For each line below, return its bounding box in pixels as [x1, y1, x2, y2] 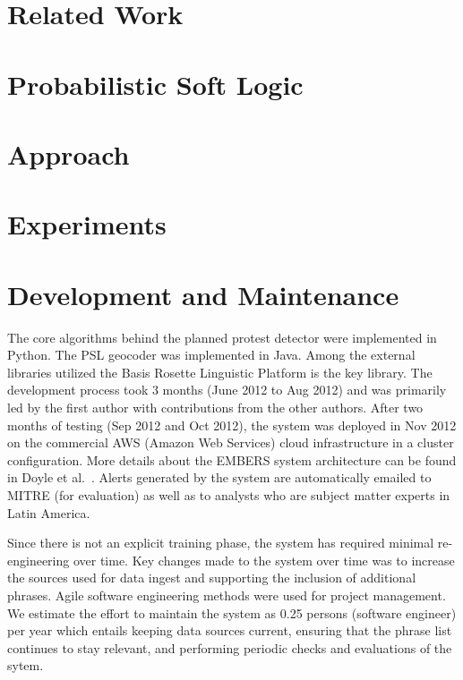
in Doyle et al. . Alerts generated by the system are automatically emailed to [7, 468, 432, 487]
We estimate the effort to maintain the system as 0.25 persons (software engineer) [7, 603, 457, 622]
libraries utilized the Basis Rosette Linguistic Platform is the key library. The [7, 362, 433, 381]
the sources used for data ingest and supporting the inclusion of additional [7, 568, 416, 587]
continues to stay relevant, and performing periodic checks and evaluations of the [7, 638, 452, 657]
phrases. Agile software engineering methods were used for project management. [7, 585, 446, 604]
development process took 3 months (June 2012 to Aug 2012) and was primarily [7, 380, 447, 399]
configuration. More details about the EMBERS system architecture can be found [7, 450, 457, 469]
